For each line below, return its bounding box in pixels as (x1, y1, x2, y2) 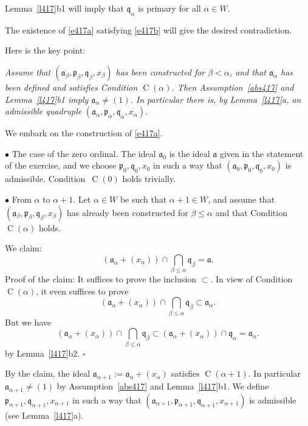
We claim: (5, 242, 42, 254)
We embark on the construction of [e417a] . (5, 127, 163, 139)
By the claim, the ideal (5, 367, 91, 380)
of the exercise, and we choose (5, 159, 117, 172)
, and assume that (208, 192, 275, 205)
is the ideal (169, 147, 210, 159)
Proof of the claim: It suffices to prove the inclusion (5, 273, 197, 285)
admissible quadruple (5, 105, 82, 117)
